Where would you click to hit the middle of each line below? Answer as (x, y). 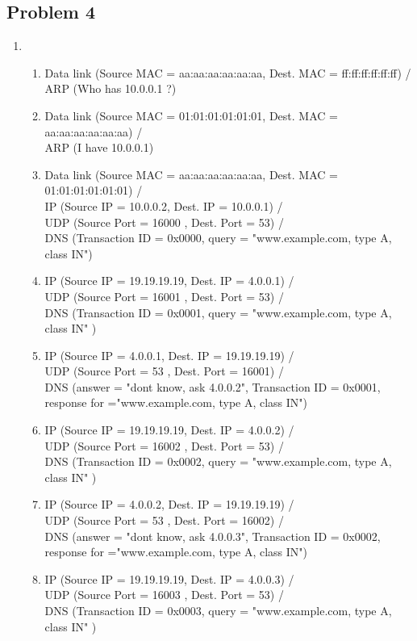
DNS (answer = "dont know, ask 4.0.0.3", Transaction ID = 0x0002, (213, 536)
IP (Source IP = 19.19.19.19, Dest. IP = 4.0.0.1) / (169, 281)
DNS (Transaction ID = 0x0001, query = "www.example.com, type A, (218, 312)
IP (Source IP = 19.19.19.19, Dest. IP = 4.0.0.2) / (169, 430)
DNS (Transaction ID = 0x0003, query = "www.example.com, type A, (218, 611)
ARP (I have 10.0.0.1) (99, 147)
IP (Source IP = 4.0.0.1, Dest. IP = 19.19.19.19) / (169, 355)
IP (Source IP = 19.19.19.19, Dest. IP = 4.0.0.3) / (169, 578)
